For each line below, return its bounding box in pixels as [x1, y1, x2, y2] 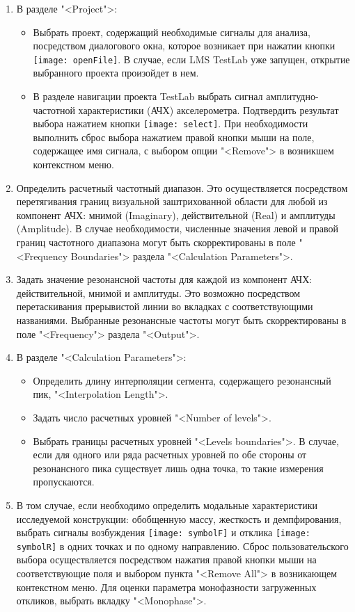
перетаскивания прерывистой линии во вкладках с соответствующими [16, 299, 313, 314]
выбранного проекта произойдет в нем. [33, 65, 199, 80]
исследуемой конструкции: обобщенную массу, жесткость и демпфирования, [16, 511, 342, 526]
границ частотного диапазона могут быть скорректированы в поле [16, 235, 296, 250]
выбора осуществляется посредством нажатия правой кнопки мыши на [16, 552, 317, 567]
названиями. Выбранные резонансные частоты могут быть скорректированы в [16, 313, 347, 327]
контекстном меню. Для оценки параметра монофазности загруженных [16, 579, 317, 594]
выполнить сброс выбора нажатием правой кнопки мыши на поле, [33, 129, 315, 144]
